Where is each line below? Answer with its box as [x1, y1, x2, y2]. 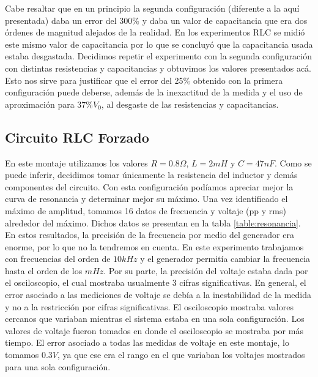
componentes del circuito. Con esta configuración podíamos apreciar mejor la [5, 180, 294, 193]
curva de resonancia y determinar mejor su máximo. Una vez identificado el [5, 192, 288, 205]
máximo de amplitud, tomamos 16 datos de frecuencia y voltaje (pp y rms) [5, 204, 286, 217]
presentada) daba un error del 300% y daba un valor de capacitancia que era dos [5, 13, 308, 26]
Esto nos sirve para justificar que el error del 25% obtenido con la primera [5, 73, 283, 86]
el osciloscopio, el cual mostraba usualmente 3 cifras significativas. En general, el [5, 276, 306, 289]
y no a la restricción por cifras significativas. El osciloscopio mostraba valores [5, 300, 294, 313]
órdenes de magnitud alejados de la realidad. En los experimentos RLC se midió [5, 26, 305, 39]
